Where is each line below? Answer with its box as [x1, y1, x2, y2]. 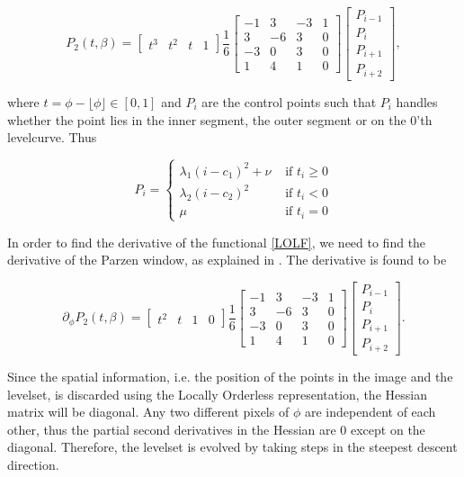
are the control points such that [201, 92, 377, 111]
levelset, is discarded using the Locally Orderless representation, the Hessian [7, 384, 427, 403]
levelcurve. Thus [7, 128, 97, 147]
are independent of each [304, 402, 436, 421]
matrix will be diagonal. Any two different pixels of [7, 402, 290, 421]
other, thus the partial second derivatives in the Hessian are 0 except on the [7, 419, 425, 438]
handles [396, 92, 438, 111]
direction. [7, 454, 59, 473]
